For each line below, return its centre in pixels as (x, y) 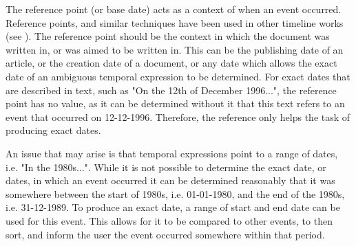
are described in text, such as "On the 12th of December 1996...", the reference (171, 90)
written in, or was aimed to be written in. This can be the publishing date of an (175, 49)
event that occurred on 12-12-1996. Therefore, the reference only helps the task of (178, 116)
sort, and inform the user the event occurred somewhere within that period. (165, 234)
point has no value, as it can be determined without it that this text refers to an (175, 103)
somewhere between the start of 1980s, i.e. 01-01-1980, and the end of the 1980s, (175, 193)
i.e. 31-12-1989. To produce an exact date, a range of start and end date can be (173, 207)
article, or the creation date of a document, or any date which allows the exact (171, 63)
